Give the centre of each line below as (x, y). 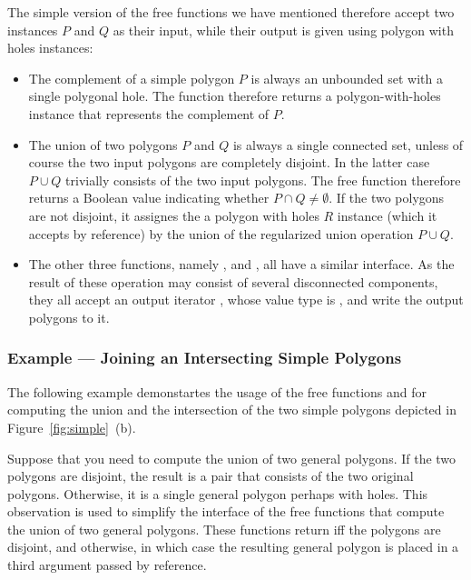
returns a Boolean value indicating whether (149, 198)
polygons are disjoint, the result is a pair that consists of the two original (211, 476)
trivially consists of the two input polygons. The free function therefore (263, 180)
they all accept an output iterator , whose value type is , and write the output (246, 300)
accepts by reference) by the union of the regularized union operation (221, 233)
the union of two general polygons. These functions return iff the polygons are (224, 529)
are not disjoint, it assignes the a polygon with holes (174, 215)
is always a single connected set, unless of (348, 144)
